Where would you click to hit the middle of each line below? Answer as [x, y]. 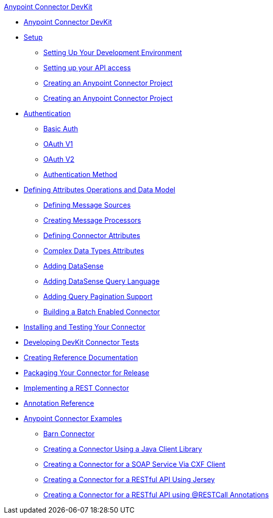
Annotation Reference [59, 403]
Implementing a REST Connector [76, 388]
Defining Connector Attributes [92, 235]
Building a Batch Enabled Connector [102, 312]
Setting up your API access [87, 68]
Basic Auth [61, 129]
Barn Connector [69, 434]
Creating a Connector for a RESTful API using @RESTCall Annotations [156, 495]
